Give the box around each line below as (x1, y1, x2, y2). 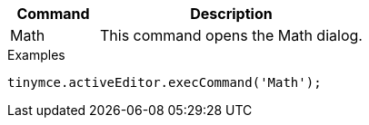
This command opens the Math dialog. (99, 26, 363, 44)
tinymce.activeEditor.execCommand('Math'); (7, 75, 322, 90)
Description (190, 5, 273, 23)
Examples (7, 47, 65, 62)
